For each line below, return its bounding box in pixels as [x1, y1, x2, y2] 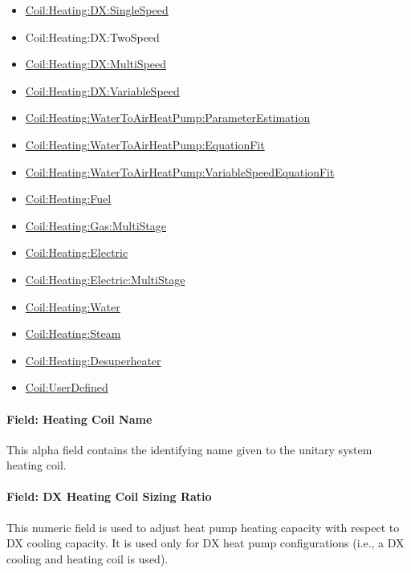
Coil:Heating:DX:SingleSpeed [25, 2, 169, 18]
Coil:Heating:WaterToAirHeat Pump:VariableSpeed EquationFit [25, 163, 335, 180]
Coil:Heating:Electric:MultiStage [25, 270, 185, 287]
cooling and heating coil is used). [6, 550, 169, 567]
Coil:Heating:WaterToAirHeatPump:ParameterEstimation [25, 109, 311, 126]
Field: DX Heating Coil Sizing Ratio [6, 488, 212, 505]
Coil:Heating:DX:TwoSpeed [25, 28, 160, 45]
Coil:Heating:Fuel [25, 190, 112, 207]
